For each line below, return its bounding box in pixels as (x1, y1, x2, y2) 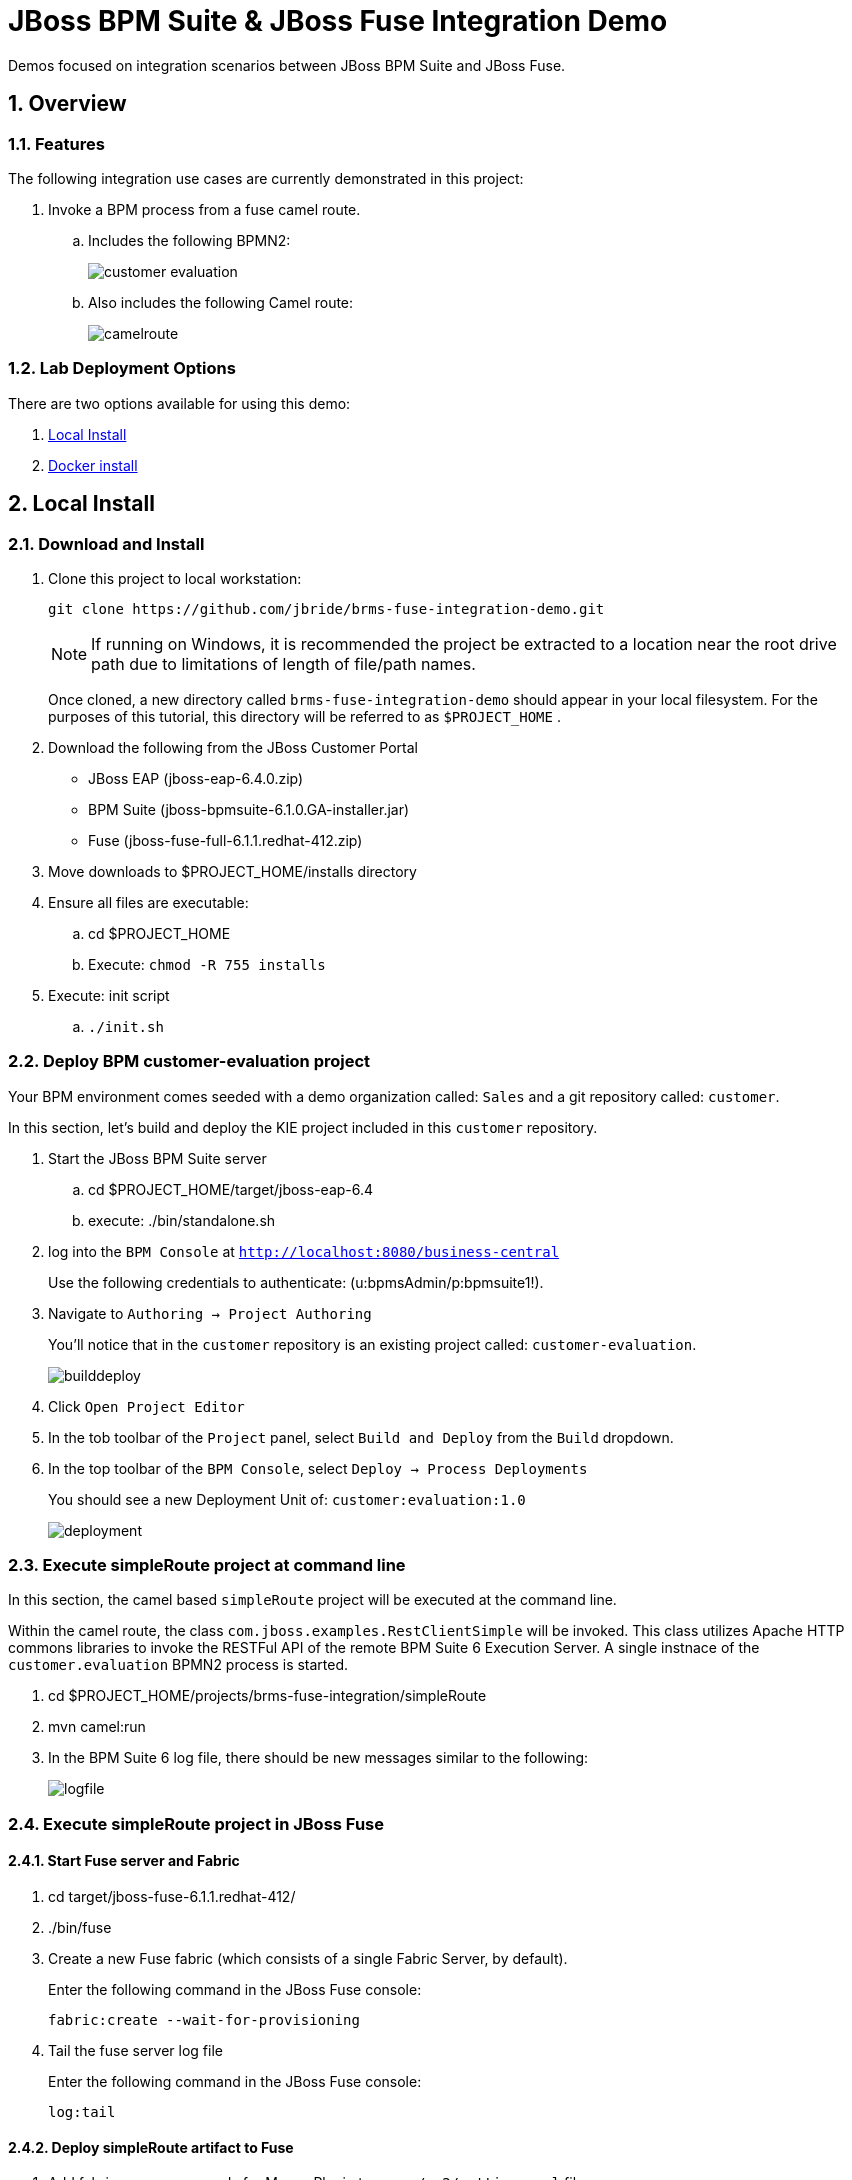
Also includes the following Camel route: (88, 293, 354, 311)
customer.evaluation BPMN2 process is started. (8, 1656, 349, 1674)
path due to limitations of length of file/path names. (91, 653, 476, 674)
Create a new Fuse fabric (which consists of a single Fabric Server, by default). (48, 1950, 568, 1968)
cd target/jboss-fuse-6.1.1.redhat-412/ (48, 1888, 296, 1906)
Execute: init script (48, 986, 170, 1004)
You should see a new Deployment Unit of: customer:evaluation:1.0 (48, 1490, 526, 1508)
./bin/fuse (48, 1919, 112, 1937)
